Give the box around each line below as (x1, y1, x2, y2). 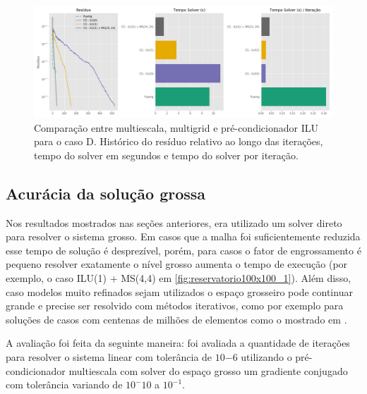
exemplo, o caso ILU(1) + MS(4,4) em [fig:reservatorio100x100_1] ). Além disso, (6, 270, 351, 285)
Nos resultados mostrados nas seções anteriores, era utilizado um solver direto (6, 215, 342, 230)
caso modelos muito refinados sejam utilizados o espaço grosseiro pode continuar (6, 284, 353, 299)
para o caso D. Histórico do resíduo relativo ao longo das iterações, (34, 134, 323, 149)
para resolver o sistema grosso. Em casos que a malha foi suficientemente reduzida (6, 229, 361, 244)
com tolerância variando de (6, 377, 123, 392)
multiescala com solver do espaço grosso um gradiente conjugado (68, 363, 348, 378)
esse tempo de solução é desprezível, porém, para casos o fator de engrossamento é (6, 242, 361, 257)
